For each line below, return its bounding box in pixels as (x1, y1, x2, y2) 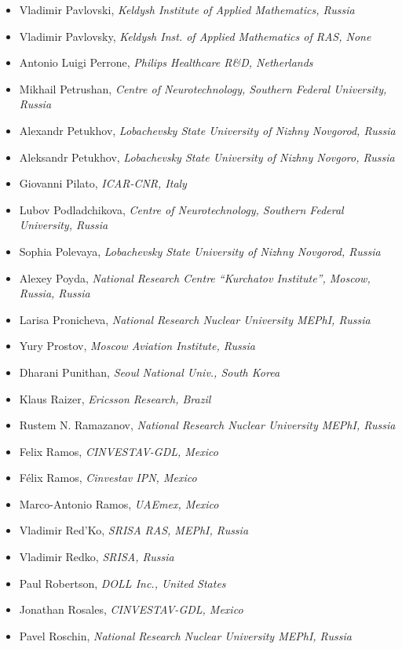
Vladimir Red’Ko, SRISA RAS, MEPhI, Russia (19, 522, 249, 538)
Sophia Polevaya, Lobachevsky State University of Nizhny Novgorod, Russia (19, 242, 381, 259)
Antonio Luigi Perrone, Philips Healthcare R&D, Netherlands (19, 54, 313, 71)
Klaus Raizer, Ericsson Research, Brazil (19, 390, 211, 407)
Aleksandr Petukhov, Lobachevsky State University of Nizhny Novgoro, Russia (19, 148, 395, 165)
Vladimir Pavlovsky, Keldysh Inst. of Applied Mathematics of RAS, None (19, 27, 371, 44)
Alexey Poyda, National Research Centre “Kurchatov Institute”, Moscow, (19, 269, 371, 286)
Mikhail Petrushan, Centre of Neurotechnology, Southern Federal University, (19, 80, 387, 97)
